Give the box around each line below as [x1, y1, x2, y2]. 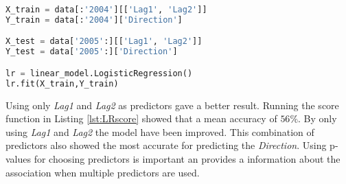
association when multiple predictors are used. [5, 165, 200, 179]
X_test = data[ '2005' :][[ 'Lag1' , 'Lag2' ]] [5, 36, 203, 47]
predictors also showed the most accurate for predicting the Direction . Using [5, 138, 327, 152]
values [5, 151, 32, 165]
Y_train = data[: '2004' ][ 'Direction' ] [5, 14, 183, 25]
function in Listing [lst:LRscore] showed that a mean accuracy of [5, 111, 277, 126]
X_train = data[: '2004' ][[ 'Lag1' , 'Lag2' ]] [5, 5, 207, 14]
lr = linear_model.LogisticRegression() [5, 68, 193, 78]
